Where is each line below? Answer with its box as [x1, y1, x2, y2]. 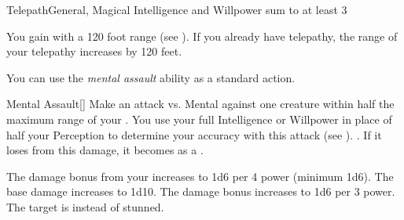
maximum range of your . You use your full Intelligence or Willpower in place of [6, 110, 392, 127]
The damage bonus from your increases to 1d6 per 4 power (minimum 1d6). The [6, 168, 394, 184]
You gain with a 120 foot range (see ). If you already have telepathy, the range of [6, 27, 398, 44]
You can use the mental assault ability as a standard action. [6, 69, 296, 85]
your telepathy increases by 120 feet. [6, 43, 182, 60]
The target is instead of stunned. [6, 198, 164, 215]
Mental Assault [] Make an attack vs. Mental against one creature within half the [6, 96, 395, 112]
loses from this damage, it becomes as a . [6, 142, 204, 158]
